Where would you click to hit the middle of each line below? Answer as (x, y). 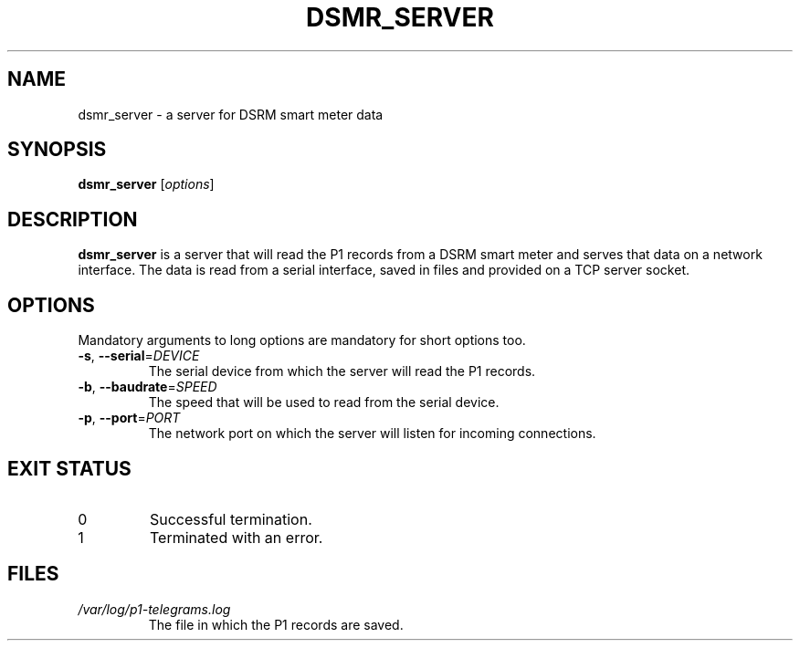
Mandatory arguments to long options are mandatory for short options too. (302, 340)
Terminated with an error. (236, 537)
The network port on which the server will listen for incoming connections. (372, 434)
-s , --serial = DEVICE (139, 356)
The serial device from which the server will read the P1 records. (342, 371)
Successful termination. (231, 519)
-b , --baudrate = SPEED (147, 387)
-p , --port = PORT (129, 418)
